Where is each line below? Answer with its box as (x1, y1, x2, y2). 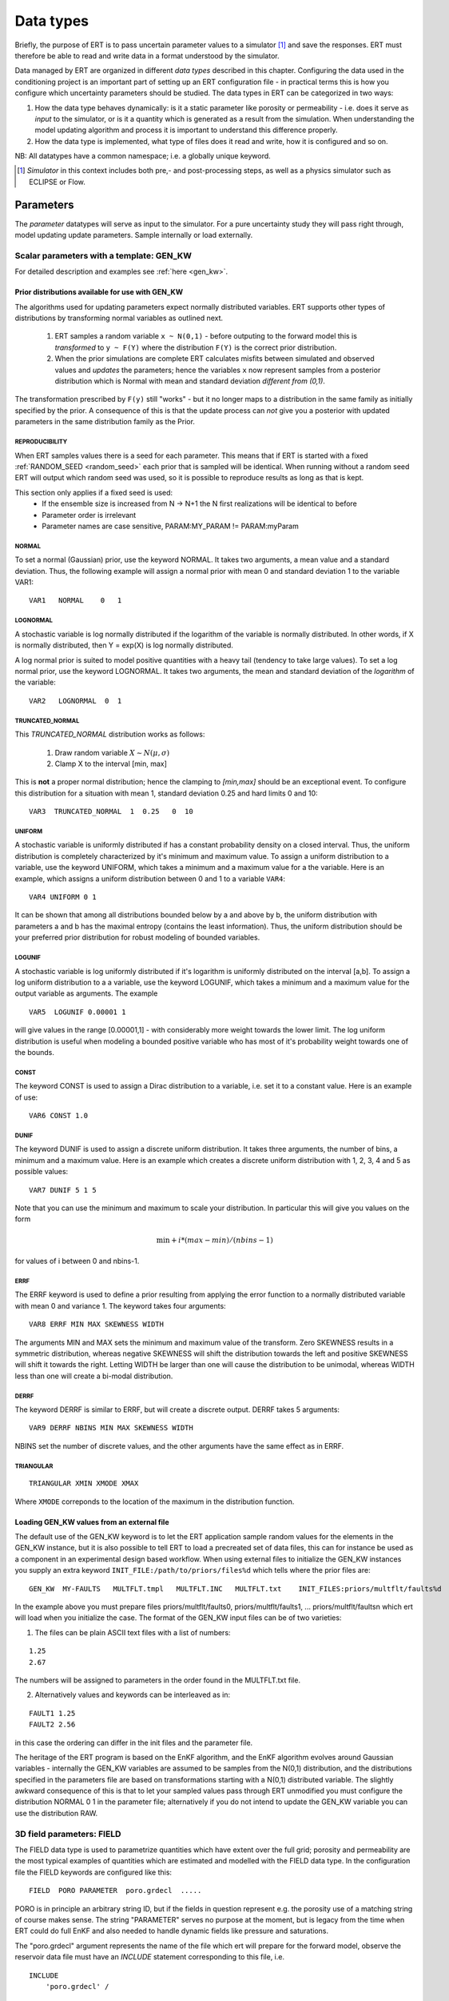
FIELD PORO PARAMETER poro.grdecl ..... (29, 1886, 202, 1895)
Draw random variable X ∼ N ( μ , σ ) (54, 748, 170, 757)
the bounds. (14, 1047, 55, 1057)
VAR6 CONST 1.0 (29, 1111, 89, 1121)
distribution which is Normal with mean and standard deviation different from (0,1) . (54, 376, 325, 386)
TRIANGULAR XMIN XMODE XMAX (29, 1479, 139, 1488)
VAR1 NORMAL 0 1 (29, 596, 122, 605)
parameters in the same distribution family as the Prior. (14, 417, 196, 427)
